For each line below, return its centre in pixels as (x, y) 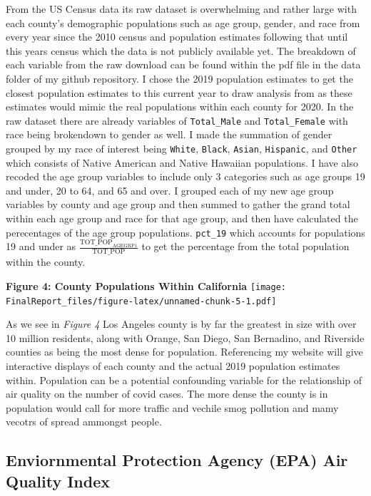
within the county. (46, 262)
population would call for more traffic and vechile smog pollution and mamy (172, 407)
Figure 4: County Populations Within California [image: (146, 285)
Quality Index (58, 481)
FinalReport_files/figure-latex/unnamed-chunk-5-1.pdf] (141, 301)
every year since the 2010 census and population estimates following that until (177, 37)
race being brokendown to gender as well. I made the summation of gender (169, 134)
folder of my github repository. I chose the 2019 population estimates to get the (179, 78)
